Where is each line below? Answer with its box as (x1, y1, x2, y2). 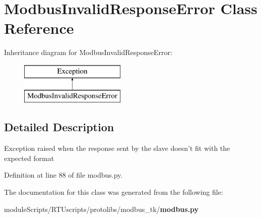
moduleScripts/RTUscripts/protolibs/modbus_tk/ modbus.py (4, 203, 199, 214)
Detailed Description (4, 119, 114, 135)
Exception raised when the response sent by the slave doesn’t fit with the (4, 143, 230, 153)
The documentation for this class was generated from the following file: (4, 187, 223, 197)
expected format (4, 152, 54, 163)
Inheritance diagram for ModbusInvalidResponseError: (4, 47, 172, 58)
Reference (4, 18, 74, 38)
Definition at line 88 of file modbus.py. (4, 170, 123, 180)
